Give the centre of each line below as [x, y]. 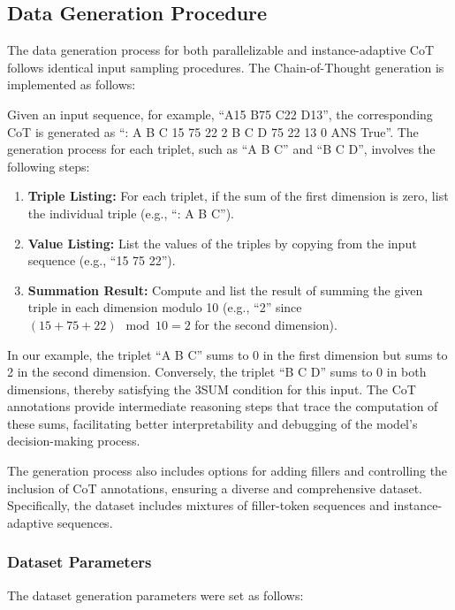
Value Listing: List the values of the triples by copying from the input [222, 243]
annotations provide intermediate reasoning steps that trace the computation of [223, 406]
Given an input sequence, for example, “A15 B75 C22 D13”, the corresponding [220, 114]
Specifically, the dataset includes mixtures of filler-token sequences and [198, 505]
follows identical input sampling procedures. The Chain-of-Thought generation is [226, 67]
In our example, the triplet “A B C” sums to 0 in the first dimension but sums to [227, 354]
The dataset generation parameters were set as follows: [155, 595]
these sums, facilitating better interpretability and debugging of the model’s [212, 423]
